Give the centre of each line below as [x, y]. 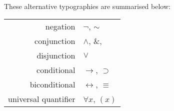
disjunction [56, 55]
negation [60, 26]
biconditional [52, 84]
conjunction [55, 41]
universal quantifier [42, 99]
